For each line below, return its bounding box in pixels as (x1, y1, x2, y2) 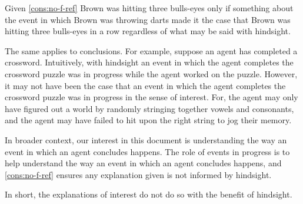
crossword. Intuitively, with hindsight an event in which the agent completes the (5, 56, 294, 68)
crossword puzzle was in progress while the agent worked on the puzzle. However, (5, 67, 298, 80)
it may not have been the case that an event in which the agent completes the (5, 79, 286, 91)
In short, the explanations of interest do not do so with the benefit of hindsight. (5, 188, 292, 200)
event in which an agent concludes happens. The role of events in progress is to (5, 145, 290, 157)
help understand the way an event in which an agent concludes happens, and (5, 157, 282, 169)
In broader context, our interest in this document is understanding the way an (5, 133, 287, 146)
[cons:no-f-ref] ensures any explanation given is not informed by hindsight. (5, 168, 272, 180)
